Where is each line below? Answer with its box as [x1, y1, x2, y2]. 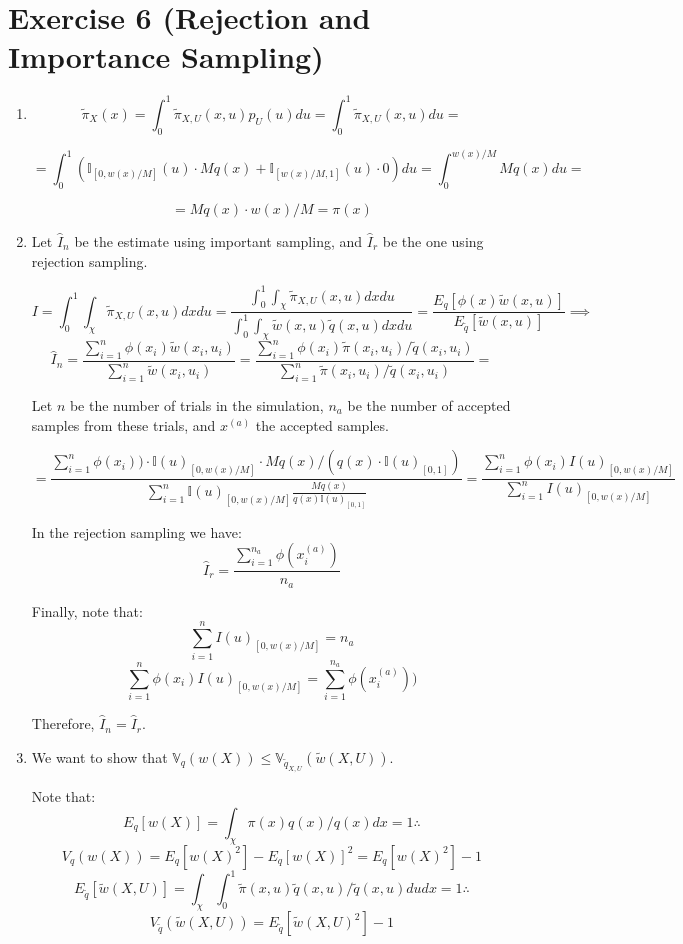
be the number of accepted [347, 395, 511, 416]
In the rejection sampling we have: [31, 521, 242, 542]
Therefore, [31, 713, 95, 734]
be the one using [382, 230, 484, 251]
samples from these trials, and [31, 414, 216, 435]
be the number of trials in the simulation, [69, 395, 324, 416]
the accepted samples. [255, 414, 389, 435]
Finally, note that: [31, 600, 143, 621]
